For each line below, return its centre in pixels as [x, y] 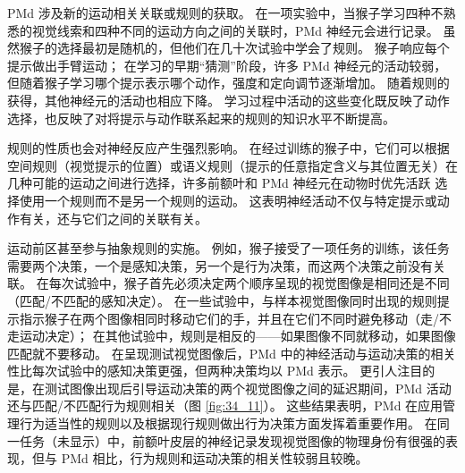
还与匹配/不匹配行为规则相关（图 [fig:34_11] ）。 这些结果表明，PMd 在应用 [225, 405]
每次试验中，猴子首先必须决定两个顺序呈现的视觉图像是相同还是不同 [249, 283]
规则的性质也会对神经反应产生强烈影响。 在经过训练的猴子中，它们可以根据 [228, 148]
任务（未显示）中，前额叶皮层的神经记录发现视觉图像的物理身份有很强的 [232, 440]
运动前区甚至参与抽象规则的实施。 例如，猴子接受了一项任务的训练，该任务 [228, 248]
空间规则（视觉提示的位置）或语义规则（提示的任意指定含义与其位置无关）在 [232, 165]
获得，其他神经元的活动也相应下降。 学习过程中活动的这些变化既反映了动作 [228, 100]
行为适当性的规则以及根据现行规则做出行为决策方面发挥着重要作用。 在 [228, 423]
